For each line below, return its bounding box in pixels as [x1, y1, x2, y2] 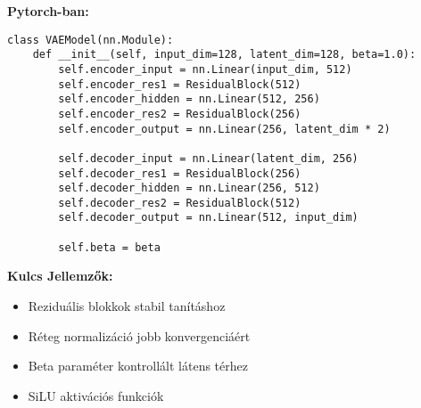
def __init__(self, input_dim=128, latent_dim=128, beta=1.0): [32, 48, 417, 61]
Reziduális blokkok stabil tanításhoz [28, 297, 226, 315]
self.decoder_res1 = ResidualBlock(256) [58, 167, 301, 180]
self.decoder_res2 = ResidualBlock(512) [58, 196, 301, 209]
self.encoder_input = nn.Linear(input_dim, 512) [58, 62, 352, 76]
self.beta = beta [58, 241, 161, 254]
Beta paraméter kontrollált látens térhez [28, 356, 248, 375]
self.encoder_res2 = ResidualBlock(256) [58, 107, 301, 120]
